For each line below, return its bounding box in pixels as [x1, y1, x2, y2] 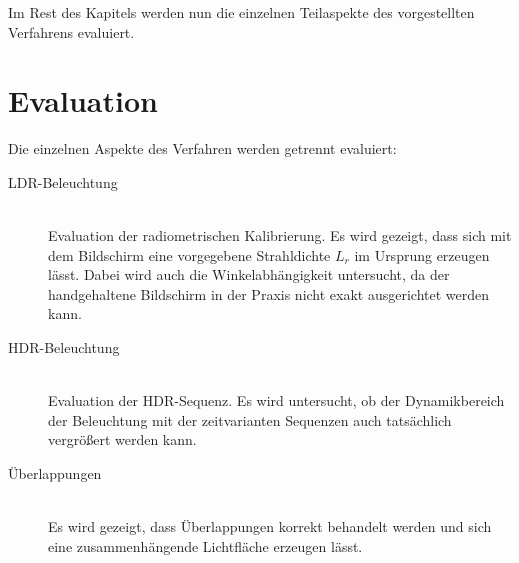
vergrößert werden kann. [48, 429, 197, 450]
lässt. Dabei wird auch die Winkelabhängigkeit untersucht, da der [48, 264, 450, 285]
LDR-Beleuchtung [8, 171, 118, 192]
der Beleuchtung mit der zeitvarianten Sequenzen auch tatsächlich [48, 409, 452, 430]
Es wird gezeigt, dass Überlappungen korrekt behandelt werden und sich [48, 516, 492, 537]
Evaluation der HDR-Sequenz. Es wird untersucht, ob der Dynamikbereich [48, 390, 505, 411]
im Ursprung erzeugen [354, 244, 490, 265]
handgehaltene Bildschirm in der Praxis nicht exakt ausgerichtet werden [48, 283, 490, 304]
